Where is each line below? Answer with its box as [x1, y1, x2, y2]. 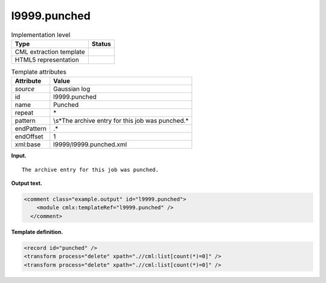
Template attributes [11, 68, 66, 76]
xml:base [14, 140, 41, 149]
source [14, 85, 35, 93]
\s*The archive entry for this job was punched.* [53, 117, 189, 125]
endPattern [14, 125, 46, 133]
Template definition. [11, 228, 63, 235]
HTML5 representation [14, 55, 80, 63]
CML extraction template [14, 47, 85, 56]
